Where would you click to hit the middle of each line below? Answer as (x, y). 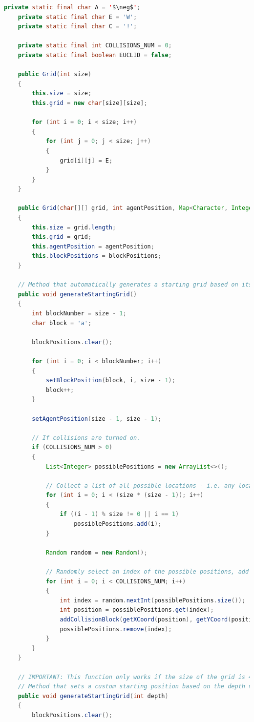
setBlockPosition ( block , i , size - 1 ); (110, 381)
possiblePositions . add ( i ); (118, 524)
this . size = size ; (62, 93)
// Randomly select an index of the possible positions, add (147, 572)
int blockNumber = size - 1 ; (79, 313)
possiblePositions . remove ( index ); (116, 629)
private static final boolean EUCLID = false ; (95, 55)
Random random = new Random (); (96, 552)
